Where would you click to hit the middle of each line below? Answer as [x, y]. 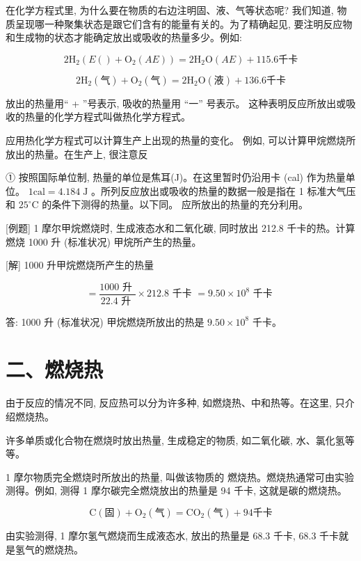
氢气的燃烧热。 [49, 549]
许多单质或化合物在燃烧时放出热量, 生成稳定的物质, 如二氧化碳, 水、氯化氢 [175, 440]
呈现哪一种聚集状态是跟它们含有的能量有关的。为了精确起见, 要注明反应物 [184, 23]
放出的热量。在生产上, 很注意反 [77, 153]
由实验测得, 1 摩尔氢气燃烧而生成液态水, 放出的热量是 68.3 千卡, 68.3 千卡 [173, 535]
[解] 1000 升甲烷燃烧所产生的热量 [80, 265]
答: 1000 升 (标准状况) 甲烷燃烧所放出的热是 [105, 321]
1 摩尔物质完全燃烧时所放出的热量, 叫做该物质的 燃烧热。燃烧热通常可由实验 [180, 476]
